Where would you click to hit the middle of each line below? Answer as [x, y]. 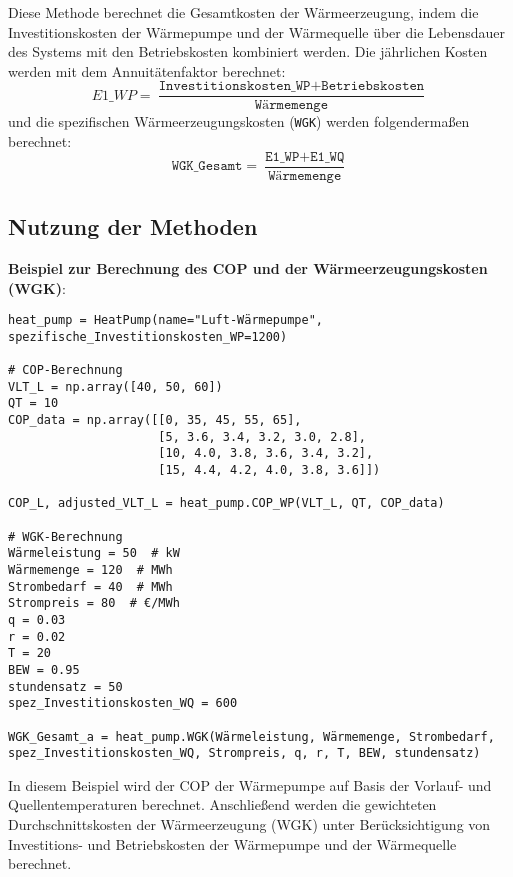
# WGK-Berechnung [65, 536]
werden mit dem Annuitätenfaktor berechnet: [147, 70]
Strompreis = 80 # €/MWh [94, 603]
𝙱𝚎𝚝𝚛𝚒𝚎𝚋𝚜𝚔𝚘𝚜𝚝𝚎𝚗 [373, 86]
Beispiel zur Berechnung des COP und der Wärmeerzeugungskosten [248, 267]
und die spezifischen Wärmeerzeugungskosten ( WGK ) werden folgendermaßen [239, 121]
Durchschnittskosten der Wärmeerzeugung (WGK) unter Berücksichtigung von [249, 824]
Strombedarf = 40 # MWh [90, 586]
